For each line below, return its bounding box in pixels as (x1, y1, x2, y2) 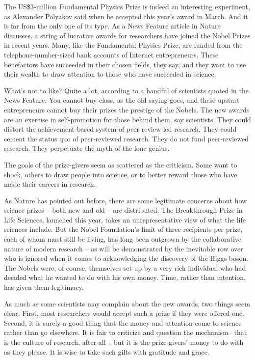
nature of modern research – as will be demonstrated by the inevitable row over (4, 243, 243, 253)
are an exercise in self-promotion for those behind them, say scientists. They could (4, 114, 251, 124)
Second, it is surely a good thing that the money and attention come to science (4, 317, 242, 328)
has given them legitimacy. (4, 282, 84, 292)
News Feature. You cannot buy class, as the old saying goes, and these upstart (4, 95, 240, 105)
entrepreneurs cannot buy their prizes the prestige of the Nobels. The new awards (4, 104, 250, 114)
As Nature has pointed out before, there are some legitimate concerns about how (4, 195, 247, 205)
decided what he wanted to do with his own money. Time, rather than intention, (4, 272, 246, 282)
